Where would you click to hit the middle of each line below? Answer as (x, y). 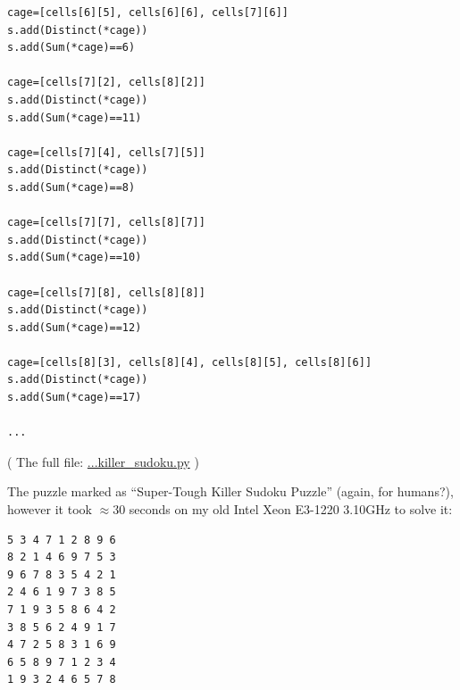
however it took (50, 509)
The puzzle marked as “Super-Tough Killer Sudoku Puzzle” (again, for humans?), (230, 491)
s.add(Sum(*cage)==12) (75, 327)
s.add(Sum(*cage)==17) (75, 398)
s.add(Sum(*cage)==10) (75, 258)
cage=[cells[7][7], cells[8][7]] (106, 223)
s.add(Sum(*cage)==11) (75, 117)
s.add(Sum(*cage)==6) (71, 48)
